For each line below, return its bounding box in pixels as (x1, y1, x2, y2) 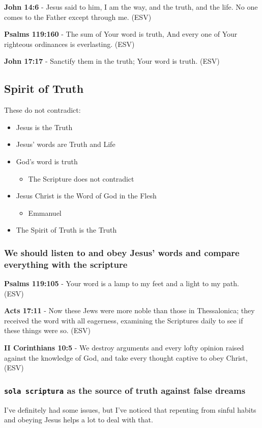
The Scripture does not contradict (28, 173, 134, 184)
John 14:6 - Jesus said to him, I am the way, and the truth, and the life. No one (4, 2, 258, 12)
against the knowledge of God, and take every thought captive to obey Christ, (4, 352, 248, 363)
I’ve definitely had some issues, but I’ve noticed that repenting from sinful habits (4, 404, 256, 415)
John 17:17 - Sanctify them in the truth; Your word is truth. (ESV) (4, 56, 220, 66)
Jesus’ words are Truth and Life (16, 139, 115, 149)
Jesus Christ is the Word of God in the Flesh (16, 190, 157, 201)
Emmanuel (28, 207, 62, 218)
